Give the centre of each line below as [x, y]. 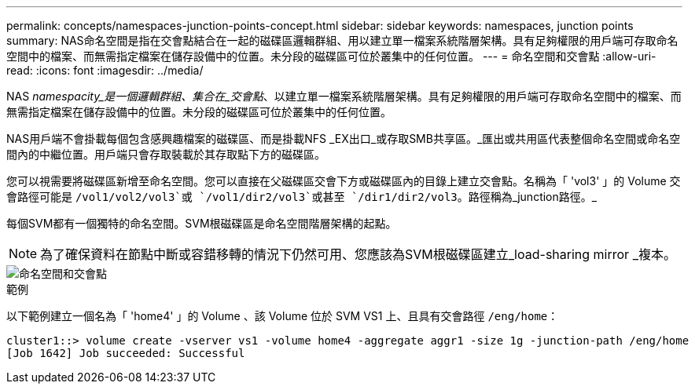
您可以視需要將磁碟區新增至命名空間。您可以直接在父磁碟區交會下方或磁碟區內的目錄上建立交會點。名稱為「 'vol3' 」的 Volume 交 [344, 181]
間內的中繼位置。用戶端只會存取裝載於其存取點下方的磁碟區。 [166, 154]
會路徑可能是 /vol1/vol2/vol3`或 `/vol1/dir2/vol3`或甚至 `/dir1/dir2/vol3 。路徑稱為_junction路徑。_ [302, 197]
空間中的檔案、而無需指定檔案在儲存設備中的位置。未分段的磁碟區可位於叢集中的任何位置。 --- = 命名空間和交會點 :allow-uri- [331, 56]
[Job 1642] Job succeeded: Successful [126, 353]
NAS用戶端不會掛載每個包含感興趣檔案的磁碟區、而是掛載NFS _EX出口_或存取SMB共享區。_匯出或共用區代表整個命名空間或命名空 [344, 139]
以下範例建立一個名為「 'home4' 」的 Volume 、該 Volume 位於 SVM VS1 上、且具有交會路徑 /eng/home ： [283, 316]
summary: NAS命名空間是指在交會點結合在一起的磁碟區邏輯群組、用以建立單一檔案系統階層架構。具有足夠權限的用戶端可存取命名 [342, 40]
